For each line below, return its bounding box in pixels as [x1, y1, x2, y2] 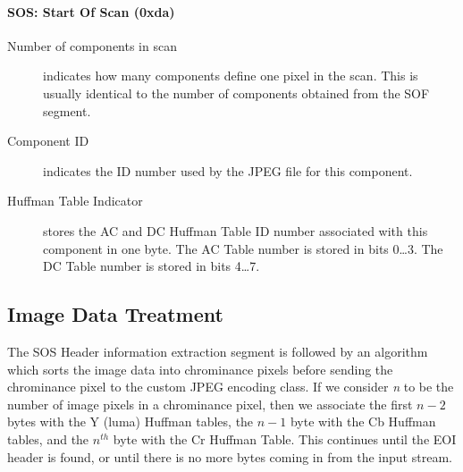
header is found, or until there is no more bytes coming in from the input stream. [7, 447, 452, 466]
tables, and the [7, 429, 89, 448]
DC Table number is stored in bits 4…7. [43, 257, 260, 275]
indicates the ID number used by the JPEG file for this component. [43, 161, 413, 180]
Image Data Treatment [7, 300, 223, 328]
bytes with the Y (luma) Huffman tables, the [7, 412, 254, 431]
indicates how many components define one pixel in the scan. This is [43, 66, 418, 85]
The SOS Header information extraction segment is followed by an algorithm [7, 341, 428, 360]
